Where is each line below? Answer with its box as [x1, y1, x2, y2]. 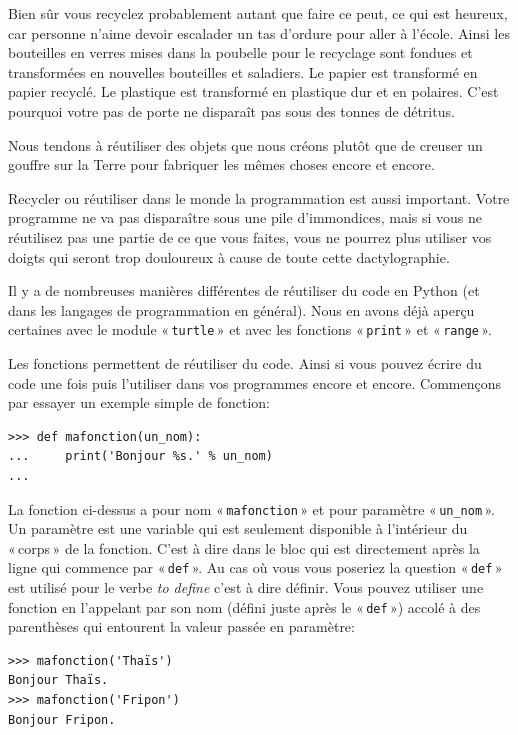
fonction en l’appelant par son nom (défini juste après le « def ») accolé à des [8, 596, 481, 617]
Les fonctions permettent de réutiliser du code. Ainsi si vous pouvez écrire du [8, 352, 482, 373]
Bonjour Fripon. [8, 712, 116, 727]
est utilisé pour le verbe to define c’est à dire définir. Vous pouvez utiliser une [8, 577, 484, 598]
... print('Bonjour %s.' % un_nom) [8, 449, 273, 464]
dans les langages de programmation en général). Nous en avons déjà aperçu [8, 299, 475, 320]
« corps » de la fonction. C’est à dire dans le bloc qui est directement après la [8, 537, 480, 558]
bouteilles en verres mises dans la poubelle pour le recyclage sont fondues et [8, 42, 473, 63]
